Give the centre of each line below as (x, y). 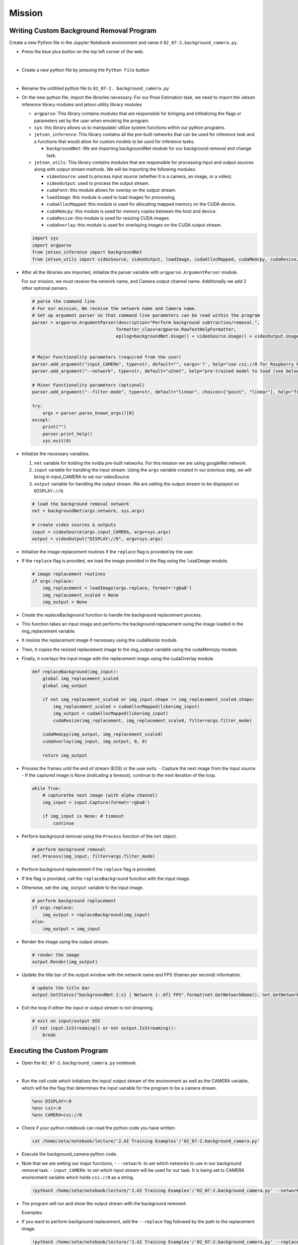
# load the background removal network (80, 504)
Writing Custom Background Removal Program (83, 31)
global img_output (65, 685)
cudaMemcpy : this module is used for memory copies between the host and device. (132, 211)
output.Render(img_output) (65, 962)
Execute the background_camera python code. (70, 1154)
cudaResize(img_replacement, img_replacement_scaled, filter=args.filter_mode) (152, 720)
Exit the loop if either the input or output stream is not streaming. (88, 1008)
